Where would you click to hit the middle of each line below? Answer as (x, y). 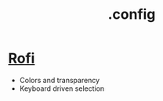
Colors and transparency (60, 80)
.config (132, 14)
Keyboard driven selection (62, 88)
